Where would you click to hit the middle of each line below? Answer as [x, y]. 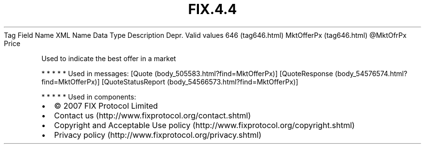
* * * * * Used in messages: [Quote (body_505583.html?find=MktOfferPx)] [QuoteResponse [187, 73]
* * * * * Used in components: [89, 97]
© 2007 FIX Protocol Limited [106, 106]
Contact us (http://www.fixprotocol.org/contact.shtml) [153, 115]
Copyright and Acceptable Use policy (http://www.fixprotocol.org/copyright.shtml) [204, 125]
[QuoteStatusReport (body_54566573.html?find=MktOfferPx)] [200, 82]
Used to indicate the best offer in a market [109, 58]
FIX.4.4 [212, 9]
